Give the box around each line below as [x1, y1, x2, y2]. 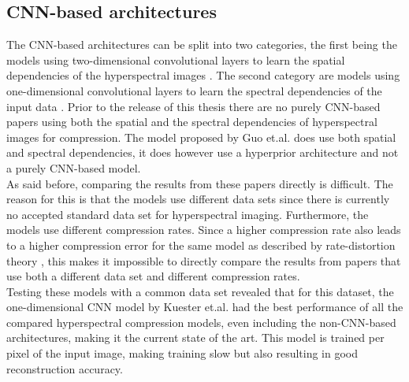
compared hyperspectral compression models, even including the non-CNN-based [6, 313, 396, 330]
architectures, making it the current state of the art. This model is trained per [6, 329, 385, 346]
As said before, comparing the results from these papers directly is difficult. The [6, 175, 393, 191]
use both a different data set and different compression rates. [6, 268, 300, 284]
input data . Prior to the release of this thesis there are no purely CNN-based [6, 98, 381, 114]
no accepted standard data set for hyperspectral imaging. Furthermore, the [6, 206, 369, 222]
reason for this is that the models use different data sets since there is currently [6, 191, 390, 207]
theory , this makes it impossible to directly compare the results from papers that [6, 252, 401, 269]
